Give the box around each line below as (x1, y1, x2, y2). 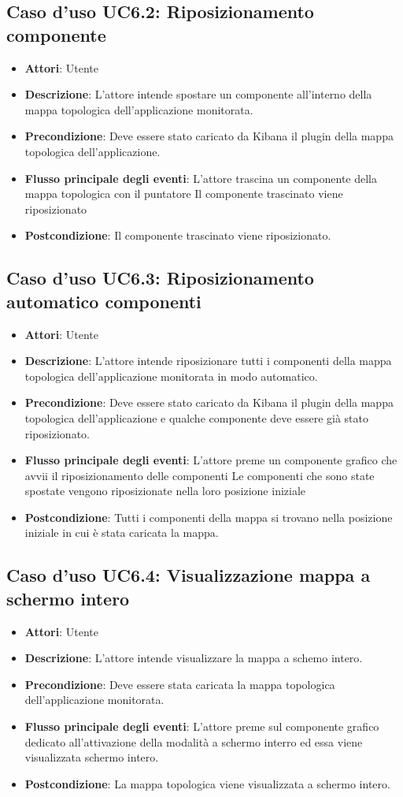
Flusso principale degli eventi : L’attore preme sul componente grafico (24, 718, 379, 735)
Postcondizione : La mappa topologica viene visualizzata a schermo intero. (24, 775, 390, 791)
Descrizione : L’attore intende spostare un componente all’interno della (24, 86, 372, 102)
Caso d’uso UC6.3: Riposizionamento (6, 266, 314, 290)
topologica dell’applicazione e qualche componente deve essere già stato (24, 409, 368, 426)
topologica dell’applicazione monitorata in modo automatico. (24, 367, 318, 384)
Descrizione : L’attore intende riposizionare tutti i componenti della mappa (24, 352, 392, 369)
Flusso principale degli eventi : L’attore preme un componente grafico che (24, 452, 397, 468)
